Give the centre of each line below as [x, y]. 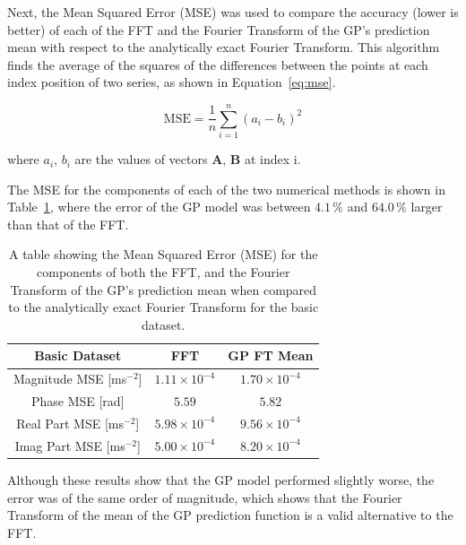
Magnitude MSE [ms [70, 379]
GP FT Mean [271, 355]
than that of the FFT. [68, 224]
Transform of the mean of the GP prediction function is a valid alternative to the [230, 515]
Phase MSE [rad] [78, 401]
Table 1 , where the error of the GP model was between [159, 207]
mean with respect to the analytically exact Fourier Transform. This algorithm [224, 47]
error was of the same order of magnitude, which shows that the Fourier [205, 497]
